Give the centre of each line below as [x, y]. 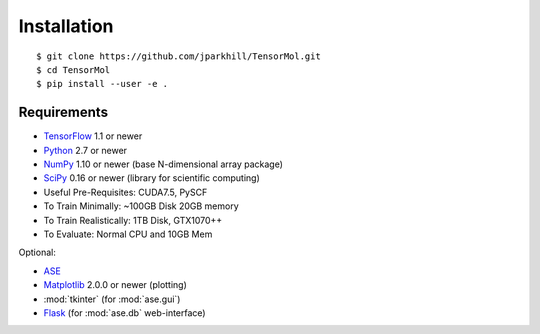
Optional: [37, 252]
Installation [66, 26]
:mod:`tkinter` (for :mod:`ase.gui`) [112, 299]
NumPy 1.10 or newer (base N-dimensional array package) [163, 164]
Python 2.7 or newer [85, 150]
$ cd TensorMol [73, 69]
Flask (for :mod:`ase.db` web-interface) [124, 312]
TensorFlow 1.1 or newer [93, 136]
